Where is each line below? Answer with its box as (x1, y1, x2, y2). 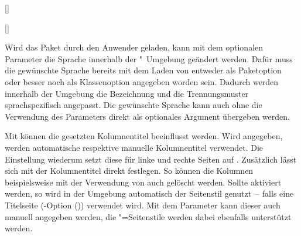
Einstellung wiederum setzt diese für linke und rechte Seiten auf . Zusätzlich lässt (5, 153, 297, 165)
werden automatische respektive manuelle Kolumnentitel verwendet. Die (5, 141, 264, 153)
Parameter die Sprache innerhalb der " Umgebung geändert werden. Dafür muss (5, 52, 293, 65)
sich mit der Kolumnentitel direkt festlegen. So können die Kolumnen (5, 164, 254, 177)
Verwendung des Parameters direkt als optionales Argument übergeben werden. (5, 110, 290, 122)
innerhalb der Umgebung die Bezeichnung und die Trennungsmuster (5, 87, 249, 99)
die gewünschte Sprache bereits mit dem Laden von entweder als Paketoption (5, 64, 282, 76)
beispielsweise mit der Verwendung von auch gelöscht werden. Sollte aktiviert (5, 176, 282, 188)
